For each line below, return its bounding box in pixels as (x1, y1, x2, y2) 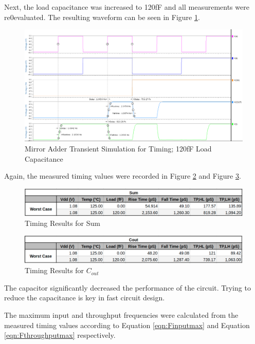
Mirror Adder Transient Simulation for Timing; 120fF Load (25, 143, 212, 154)
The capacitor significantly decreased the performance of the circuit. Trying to (4, 282, 251, 293)
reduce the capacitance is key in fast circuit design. (4, 292, 165, 303)
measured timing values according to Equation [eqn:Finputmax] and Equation (4, 319, 250, 330)
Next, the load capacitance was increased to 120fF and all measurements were (4, 2, 249, 12)
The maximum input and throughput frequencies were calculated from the (4, 309, 239, 320)
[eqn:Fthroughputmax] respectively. (4, 330, 116, 340)
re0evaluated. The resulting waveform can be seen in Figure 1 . (4, 11, 200, 22)
